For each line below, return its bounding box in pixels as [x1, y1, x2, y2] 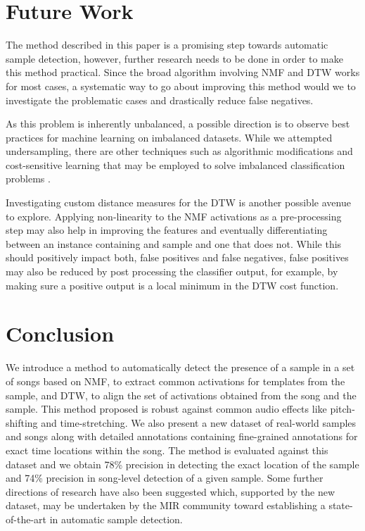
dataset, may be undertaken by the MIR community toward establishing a [6, 498, 326, 513]
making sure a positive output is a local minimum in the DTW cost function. [6, 277, 339, 292]
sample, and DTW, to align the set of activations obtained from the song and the [6, 387, 357, 402]
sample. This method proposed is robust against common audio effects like [6, 401, 327, 416]
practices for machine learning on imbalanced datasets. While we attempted [6, 130, 333, 144]
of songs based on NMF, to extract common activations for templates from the [6, 373, 345, 388]
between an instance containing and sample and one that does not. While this [6, 236, 342, 251]
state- [328, 498, 353, 513]
